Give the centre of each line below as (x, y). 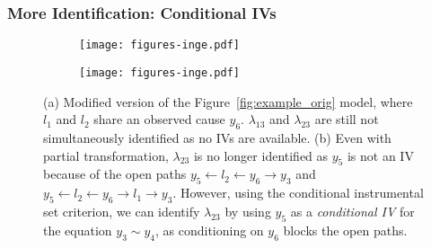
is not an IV (380, 155)
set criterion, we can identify (122, 211)
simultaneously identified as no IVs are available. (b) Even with (217, 137)
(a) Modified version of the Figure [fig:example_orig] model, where (228, 101)
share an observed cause (159, 119)
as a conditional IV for (352, 211)
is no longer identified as (261, 155)
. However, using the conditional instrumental (298, 193)
